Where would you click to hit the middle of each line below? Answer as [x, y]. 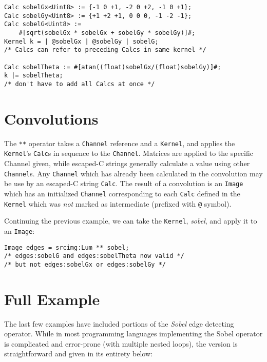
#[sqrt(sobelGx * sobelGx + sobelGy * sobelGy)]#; [107, 33]
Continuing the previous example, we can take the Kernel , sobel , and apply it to [131, 221]
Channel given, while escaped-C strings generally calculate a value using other [127, 163]
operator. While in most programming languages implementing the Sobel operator [133, 334]
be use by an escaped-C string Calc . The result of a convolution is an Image [124, 183]
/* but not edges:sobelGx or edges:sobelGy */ [85, 264]
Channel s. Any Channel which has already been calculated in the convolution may [133, 173]
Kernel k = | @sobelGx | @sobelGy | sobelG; [81, 41]
